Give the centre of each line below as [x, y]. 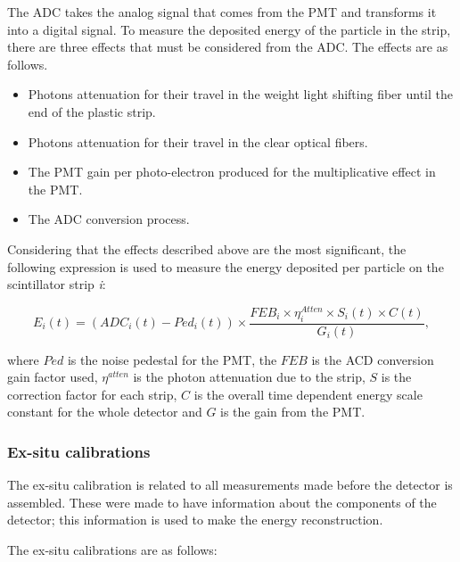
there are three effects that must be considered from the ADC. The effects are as [228, 47]
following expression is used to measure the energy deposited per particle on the [226, 266]
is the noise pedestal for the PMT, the [172, 359]
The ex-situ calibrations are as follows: [112, 550]
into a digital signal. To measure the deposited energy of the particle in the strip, [229, 29]
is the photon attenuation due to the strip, [249, 377]
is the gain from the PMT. [293, 412]
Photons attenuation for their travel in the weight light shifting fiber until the [240, 94]
